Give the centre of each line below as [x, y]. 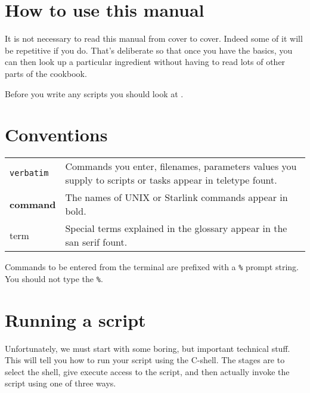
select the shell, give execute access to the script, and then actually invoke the [147, 371]
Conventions [56, 134]
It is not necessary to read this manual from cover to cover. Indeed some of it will [154, 38]
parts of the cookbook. [46, 73]
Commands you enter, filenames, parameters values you [181, 166]
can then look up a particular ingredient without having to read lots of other [145, 62]
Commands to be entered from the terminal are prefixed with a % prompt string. [152, 267]
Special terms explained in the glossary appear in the [176, 228]
